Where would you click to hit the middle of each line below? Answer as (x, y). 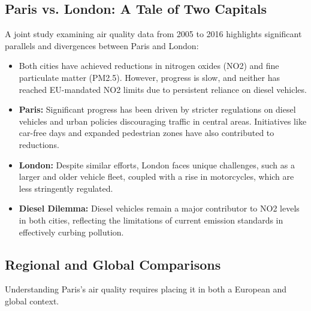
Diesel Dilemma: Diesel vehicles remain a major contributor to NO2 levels (159, 208)
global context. (32, 301)
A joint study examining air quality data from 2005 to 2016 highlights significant (153, 34)
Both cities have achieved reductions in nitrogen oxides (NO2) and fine (149, 66)
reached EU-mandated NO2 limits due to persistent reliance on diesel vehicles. (163, 89)
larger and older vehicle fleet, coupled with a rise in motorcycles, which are (156, 176)
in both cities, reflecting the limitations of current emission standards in (151, 220)
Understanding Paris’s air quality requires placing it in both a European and (146, 289)
